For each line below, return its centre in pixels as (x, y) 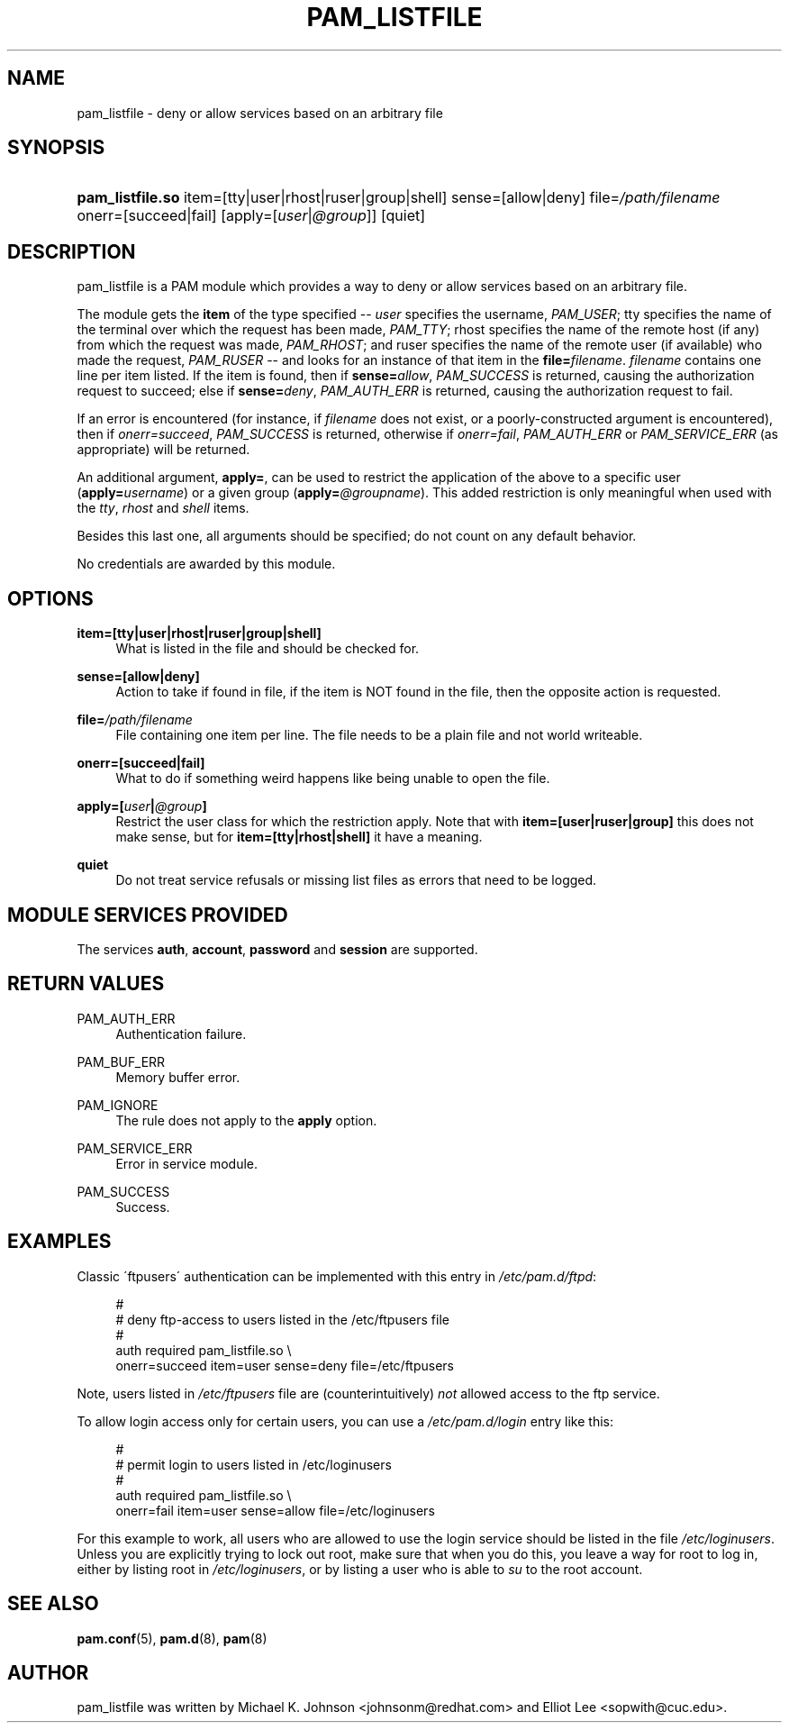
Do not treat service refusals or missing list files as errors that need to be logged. (356, 880)
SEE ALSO (53, 1604)
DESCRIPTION (72, 251)
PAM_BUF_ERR (121, 1061)
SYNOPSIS (56, 148)
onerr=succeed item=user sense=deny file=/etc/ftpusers (285, 1365)
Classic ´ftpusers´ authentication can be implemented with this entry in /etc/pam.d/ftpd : (337, 1276)
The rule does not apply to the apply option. (246, 1120)
